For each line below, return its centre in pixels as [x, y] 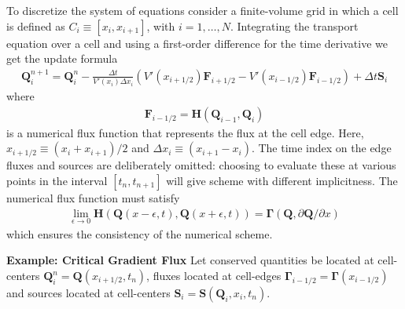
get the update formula [62, 58]
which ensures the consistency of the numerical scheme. [140, 233]
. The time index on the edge [321, 148]
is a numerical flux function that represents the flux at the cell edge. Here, [185, 132]
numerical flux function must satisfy [93, 198]
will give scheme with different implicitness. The [282, 180]
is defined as [36, 25]
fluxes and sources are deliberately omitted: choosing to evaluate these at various [201, 165]
